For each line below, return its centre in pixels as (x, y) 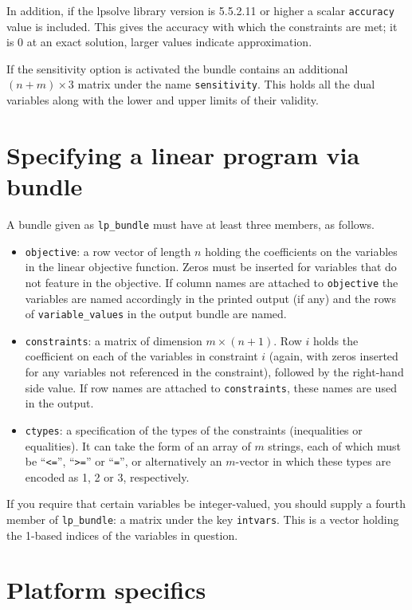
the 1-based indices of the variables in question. (122, 535)
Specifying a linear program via (183, 154)
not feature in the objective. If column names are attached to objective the (212, 282)
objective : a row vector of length (108, 251)
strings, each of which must (335, 445)
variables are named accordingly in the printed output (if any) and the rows (210, 298)
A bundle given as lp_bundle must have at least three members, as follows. (190, 224)
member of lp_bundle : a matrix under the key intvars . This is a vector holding (203, 519)
